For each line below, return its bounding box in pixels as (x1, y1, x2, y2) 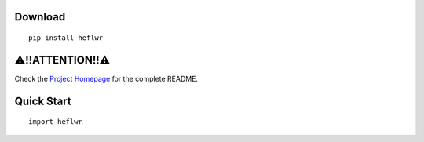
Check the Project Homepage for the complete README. (14, 74, 199, 83)
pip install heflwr (28, 34, 104, 42)
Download (14, 10, 66, 24)
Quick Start (14, 94, 71, 107)
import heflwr (28, 118, 82, 126)
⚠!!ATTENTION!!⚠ (14, 53, 111, 67)
